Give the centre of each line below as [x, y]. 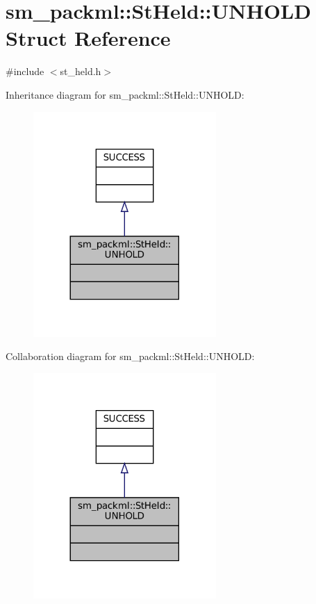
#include [25, 71]
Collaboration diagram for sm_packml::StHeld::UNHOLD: [130, 356]
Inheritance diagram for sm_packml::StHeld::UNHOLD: [125, 94]
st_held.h [81, 71]
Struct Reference [88, 38]
